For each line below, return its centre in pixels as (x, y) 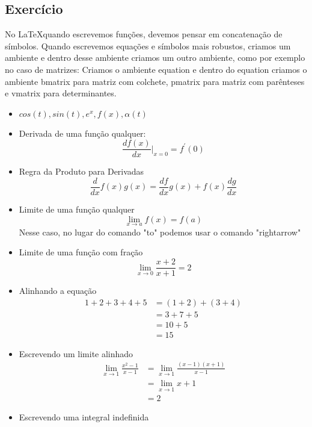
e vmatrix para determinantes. (61, 93)
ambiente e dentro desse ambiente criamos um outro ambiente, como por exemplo (155, 58)
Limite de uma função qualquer (77, 209)
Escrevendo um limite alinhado (76, 353)
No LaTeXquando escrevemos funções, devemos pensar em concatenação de (144, 34)
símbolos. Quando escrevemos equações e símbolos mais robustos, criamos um (148, 45)
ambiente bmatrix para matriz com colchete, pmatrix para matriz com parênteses (155, 81)
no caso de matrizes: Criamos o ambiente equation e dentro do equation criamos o (156, 69)
